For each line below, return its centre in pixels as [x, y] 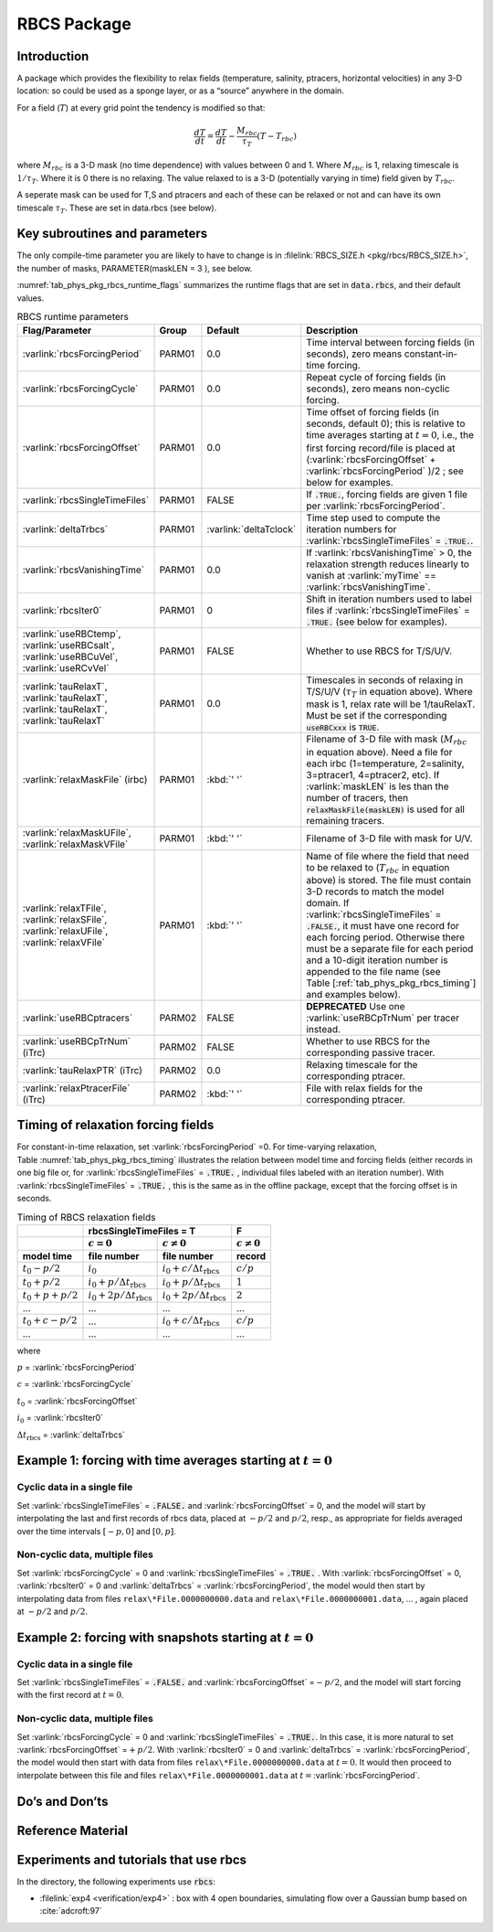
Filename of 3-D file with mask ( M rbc [387, 740]
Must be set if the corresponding [377, 716]
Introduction [53, 56]
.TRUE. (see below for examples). [377, 622]
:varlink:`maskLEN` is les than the [378, 786]
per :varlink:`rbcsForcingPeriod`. [376, 506]
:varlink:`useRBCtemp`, [72, 634]
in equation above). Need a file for [379, 752]
